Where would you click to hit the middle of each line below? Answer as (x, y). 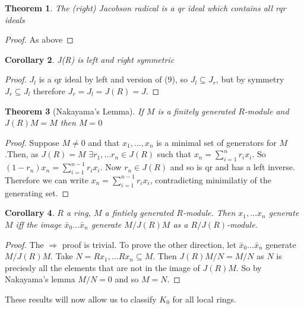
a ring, (78, 213)
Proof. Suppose (32, 142)
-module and (267, 111)
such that (174, 154)
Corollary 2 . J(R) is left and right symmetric (90, 59)
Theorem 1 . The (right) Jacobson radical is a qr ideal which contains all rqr (145, 8)
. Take (62, 256)
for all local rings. (204, 299)
